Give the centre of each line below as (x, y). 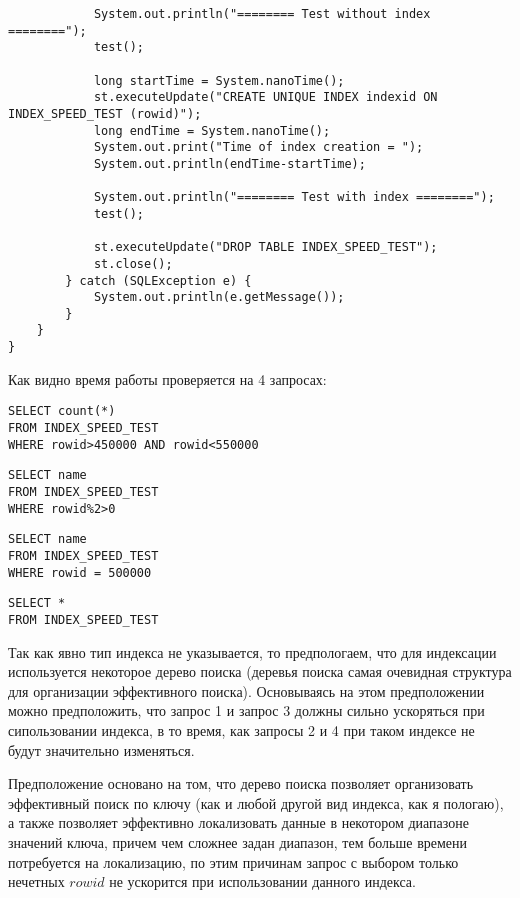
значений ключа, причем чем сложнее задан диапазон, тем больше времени (238, 841)
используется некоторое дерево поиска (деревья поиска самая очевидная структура (260, 671)
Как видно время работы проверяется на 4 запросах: (167, 378)
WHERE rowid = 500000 (80, 572)
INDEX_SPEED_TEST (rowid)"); (105, 113)
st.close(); (133, 263)
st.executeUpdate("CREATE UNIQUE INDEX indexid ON (265, 97)
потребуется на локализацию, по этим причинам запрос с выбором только (233, 861)
